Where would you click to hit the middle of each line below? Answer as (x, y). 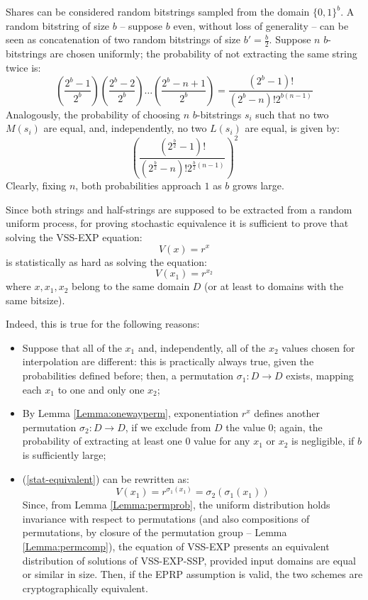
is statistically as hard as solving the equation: (107, 261)
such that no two (292, 114)
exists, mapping (320, 376)
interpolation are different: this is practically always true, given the (168, 361)
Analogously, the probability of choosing (93, 114)
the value (245, 427)
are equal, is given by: (292, 128)
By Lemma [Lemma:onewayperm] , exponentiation (130, 413)
